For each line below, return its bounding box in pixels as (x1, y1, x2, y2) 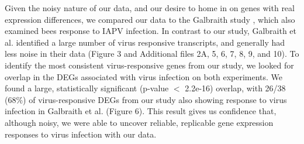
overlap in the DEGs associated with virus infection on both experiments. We (5, 70, 283, 83)
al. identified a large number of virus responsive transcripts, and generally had (5, 36, 285, 48)
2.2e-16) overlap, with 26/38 (185, 82, 286, 94)
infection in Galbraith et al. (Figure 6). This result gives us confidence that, (5, 105, 277, 117)
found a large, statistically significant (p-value (5, 82, 169, 94)
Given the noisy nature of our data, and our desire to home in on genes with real (5, 2, 295, 13)
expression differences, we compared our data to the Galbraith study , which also (5, 13, 295, 25)
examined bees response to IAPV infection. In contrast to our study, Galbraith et (5, 25, 297, 37)
